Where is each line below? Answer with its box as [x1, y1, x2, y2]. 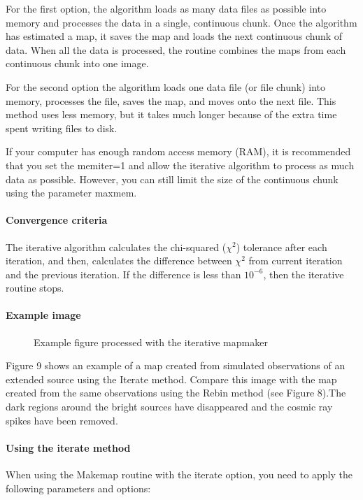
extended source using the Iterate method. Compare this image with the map [6, 371, 337, 386]
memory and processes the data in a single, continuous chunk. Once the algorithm [6, 15, 357, 29]
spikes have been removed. [6, 413, 118, 427]
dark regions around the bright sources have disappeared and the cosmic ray [6, 399, 333, 414]
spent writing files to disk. [6, 120, 118, 135]
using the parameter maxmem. [6, 185, 137, 200]
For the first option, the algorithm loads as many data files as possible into [6, 1, 327, 15]
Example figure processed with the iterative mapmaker [34, 334, 268, 349]
